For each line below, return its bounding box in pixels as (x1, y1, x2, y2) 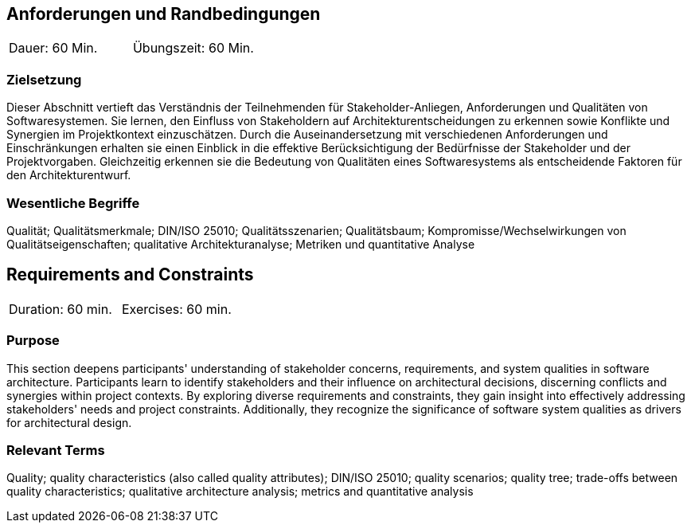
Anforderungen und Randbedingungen (6, 4, 321, 24)
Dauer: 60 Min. (9, 40, 98, 57)
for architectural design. (6, 415, 132, 429)
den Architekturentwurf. (6, 168, 131, 182)
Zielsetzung (6, 71, 82, 88)
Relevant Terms (6, 441, 105, 458)
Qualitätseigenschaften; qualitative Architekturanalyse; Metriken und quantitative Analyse (6, 237, 475, 251)
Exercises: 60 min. (121, 300, 232, 317)
